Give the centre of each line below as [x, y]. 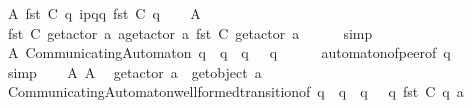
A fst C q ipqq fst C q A [104, 13]
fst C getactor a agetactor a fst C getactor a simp [190, 32]
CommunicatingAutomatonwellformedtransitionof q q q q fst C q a [235, 91]
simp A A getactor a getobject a [134, 71]
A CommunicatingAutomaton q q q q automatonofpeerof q [229, 52]
